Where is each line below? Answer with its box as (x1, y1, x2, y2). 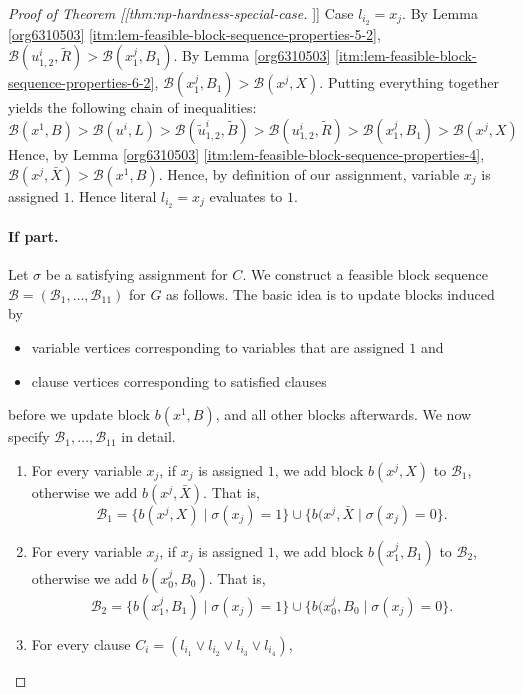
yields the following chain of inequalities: (8, 97, 257, 118)
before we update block (8, 404, 150, 425)
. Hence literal (70, 185, 157, 206)
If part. (8, 226, 59, 247)
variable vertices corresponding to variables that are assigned (31, 337, 405, 358)
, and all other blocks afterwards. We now (215, 404, 472, 425)
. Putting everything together (319, 72, 499, 93)
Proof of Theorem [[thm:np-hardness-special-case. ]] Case (8, 3, 354, 23)
